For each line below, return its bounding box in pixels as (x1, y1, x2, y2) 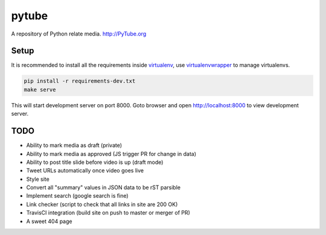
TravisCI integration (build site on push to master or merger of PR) (26, 209, 190, 216)
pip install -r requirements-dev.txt (24, 78, 136, 84)
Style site (26, 175, 50, 183)
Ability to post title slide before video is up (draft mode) (26, 158, 164, 166)
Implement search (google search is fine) (26, 192, 129, 199)
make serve (24, 86, 56, 93)
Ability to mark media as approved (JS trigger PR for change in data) (26, 150, 196, 157)
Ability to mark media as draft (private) (26, 142, 123, 149)
